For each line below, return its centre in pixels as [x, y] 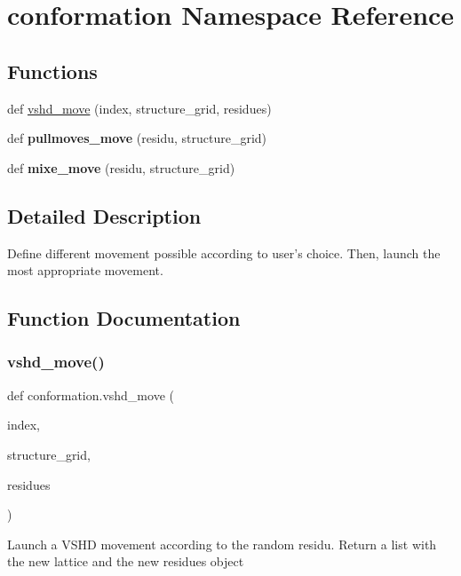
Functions [52, 71]
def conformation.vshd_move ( [91, 395]
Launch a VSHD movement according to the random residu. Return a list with [222, 544]
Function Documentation [124, 318]
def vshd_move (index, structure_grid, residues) [139, 108]
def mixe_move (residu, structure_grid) [121, 167]
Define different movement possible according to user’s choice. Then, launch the [224, 252]
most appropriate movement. [85, 270]
